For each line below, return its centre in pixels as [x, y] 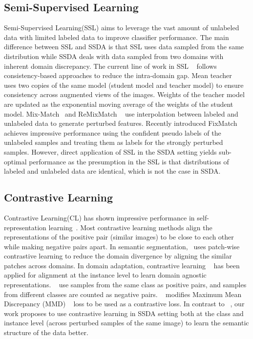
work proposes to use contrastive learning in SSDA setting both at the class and [124, 313]
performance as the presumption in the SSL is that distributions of [129, 161]
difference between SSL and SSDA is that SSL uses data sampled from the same [124, 47]
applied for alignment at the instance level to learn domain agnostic [105, 275]
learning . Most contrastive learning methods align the [130, 227]
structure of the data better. [46, 332]
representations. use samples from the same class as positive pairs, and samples [125, 285]
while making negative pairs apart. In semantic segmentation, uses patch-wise [122, 246]
